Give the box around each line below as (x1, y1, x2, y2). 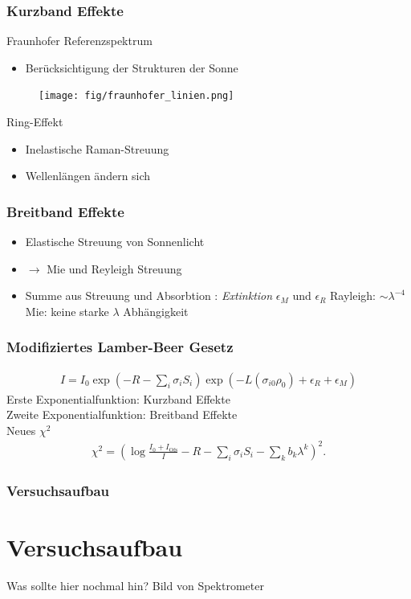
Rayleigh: (330, 287, 376, 304)
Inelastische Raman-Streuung (25, 140, 169, 157)
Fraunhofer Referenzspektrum (6, 32, 153, 49)
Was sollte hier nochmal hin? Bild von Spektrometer (6, 576, 264, 593)
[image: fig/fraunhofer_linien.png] (39, 90, 234, 102)
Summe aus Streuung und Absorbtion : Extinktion (25, 287, 273, 304)
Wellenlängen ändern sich (25, 167, 151, 184)
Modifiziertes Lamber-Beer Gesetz (6, 337, 234, 357)
